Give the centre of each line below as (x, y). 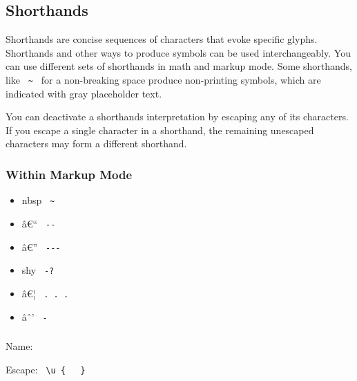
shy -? (38, 270)
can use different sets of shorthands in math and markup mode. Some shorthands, (179, 66)
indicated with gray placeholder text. (84, 93)
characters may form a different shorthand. (96, 143)
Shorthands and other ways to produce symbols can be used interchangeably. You (178, 52)
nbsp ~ (38, 200)
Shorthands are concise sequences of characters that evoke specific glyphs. (162, 39)
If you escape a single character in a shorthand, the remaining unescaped (160, 130)
